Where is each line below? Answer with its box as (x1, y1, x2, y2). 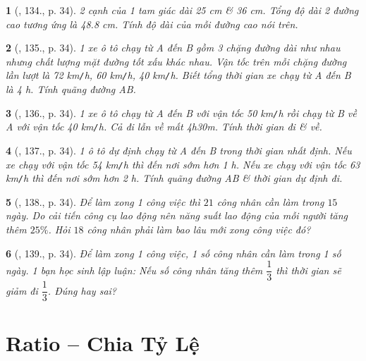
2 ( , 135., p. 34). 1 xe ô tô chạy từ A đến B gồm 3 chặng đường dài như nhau (6, 40, 341, 55)
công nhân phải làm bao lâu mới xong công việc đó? (87, 222, 311, 237)
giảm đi (6, 283, 38, 298)
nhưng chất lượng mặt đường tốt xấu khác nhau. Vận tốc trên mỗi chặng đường (6, 54, 347, 68)
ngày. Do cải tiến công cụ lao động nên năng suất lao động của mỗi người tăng (6, 208, 348, 223)
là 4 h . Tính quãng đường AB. (6, 82, 136, 97)
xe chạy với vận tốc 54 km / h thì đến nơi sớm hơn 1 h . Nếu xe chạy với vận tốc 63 (6, 157, 360, 171)
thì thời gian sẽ (276, 262, 341, 277)
